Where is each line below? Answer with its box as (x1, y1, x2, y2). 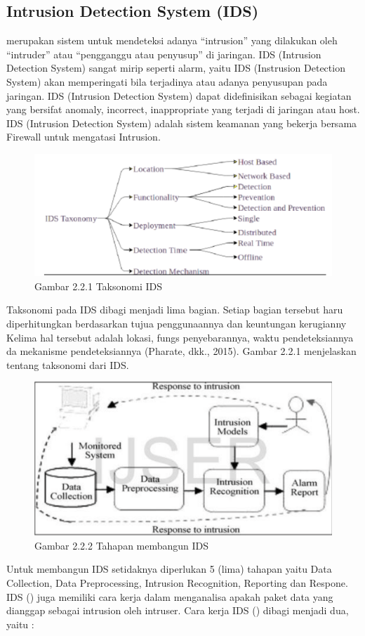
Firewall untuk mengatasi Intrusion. (6, 129, 161, 144)
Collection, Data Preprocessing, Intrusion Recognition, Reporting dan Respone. (6, 576, 348, 590)
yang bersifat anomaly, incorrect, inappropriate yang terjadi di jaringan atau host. (6, 102, 360, 117)
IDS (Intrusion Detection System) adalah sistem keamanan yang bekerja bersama (6, 115, 357, 130)
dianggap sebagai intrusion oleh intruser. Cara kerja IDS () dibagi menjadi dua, (6, 603, 349, 618)
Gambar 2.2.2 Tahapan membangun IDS (34, 538, 209, 552)
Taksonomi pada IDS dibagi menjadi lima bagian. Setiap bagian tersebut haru (6, 302, 343, 317)
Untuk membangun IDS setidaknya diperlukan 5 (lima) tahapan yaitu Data (6, 562, 332, 576)
